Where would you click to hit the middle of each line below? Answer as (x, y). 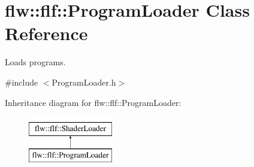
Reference (46, 33)
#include (22, 82)
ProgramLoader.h (84, 82)
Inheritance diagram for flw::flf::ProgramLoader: (93, 102)
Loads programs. (35, 62)
